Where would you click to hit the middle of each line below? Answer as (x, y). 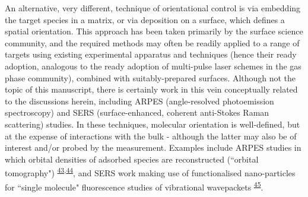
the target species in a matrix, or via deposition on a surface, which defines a (145, 19)
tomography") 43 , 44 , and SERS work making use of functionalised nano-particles (150, 172)
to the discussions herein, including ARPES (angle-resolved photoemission (139, 101)
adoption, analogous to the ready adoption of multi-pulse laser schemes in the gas (153, 66)
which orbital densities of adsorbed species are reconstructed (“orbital (132, 159)
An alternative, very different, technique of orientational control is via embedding (153, 8)
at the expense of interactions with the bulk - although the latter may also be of (151, 136)
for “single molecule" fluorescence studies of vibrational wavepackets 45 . (134, 186)
